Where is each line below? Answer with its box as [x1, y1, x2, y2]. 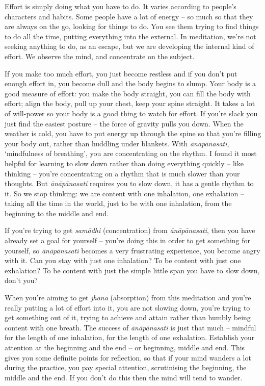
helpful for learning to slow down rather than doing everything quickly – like [5, 158, 244, 168]
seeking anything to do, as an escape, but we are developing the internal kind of [5, 41, 254, 52]
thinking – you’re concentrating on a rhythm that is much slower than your [5, 168, 240, 178]
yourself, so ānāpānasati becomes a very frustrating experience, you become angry [5, 245, 260, 255]
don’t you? [5, 275, 38, 286]
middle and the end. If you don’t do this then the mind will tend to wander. [5, 372, 243, 382]
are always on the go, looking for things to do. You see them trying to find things [5, 21, 259, 32]
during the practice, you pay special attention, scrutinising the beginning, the [5, 362, 247, 373]
